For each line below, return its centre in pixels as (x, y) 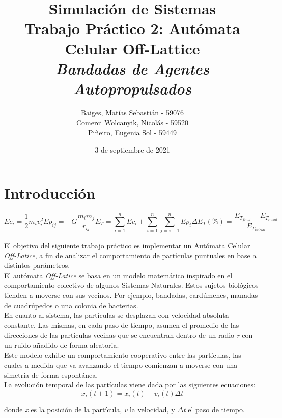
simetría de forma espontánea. (51, 375)
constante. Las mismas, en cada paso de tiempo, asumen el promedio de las (122, 325)
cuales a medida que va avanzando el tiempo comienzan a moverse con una (121, 365)
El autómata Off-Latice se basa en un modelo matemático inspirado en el (118, 275)
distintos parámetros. (37, 265)
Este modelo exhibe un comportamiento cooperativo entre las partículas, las (123, 355)
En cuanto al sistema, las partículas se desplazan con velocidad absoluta (117, 315)
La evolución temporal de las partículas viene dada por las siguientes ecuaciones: (130, 385)
